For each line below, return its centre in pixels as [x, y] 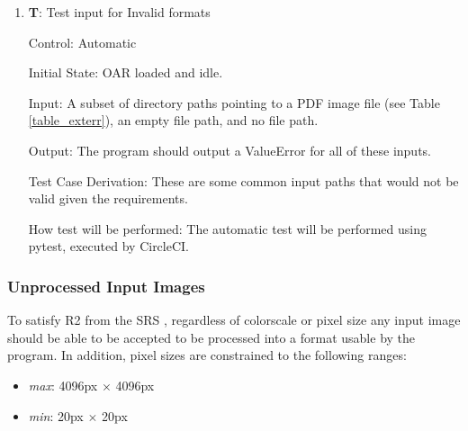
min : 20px [56, 415]
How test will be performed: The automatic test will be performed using [227, 228]
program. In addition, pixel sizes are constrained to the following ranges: [207, 355]
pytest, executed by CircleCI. [109, 246]
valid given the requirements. [108, 198]
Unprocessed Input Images [106, 286]
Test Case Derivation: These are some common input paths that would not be [243, 180]
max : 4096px [63, 385]
